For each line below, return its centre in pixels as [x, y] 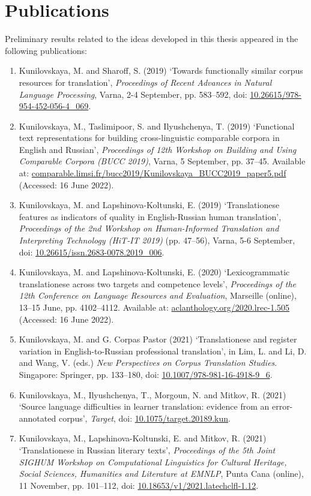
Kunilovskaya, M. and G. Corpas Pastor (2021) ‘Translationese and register [158, 339]
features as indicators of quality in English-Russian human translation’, [150, 216]
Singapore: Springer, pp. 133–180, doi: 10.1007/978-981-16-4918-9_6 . [146, 374]
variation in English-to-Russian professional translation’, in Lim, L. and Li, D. [163, 351]
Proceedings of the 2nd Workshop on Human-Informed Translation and [149, 228]
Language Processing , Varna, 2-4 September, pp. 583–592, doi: [133, 94]
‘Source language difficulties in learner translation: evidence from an [144, 406]
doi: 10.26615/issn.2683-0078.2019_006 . [92, 252]
